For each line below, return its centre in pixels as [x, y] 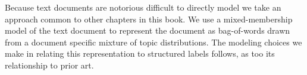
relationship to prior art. [49, 65]
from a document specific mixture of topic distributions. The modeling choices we [153, 42]
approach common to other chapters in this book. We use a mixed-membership [149, 19]
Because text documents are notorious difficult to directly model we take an [143, 7]
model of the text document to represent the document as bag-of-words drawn [148, 30]
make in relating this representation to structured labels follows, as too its [140, 53]
